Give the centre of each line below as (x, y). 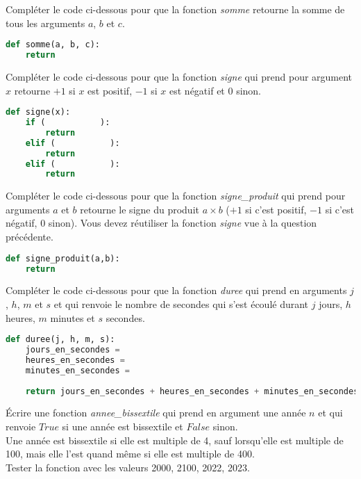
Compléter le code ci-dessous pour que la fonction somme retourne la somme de (175, 9)
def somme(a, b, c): (53, 45)
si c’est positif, (276, 209)
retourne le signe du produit (140, 209)
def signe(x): (38, 112)
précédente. (30, 237)
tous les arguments (45, 23)
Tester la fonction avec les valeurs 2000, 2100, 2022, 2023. (128, 467)
